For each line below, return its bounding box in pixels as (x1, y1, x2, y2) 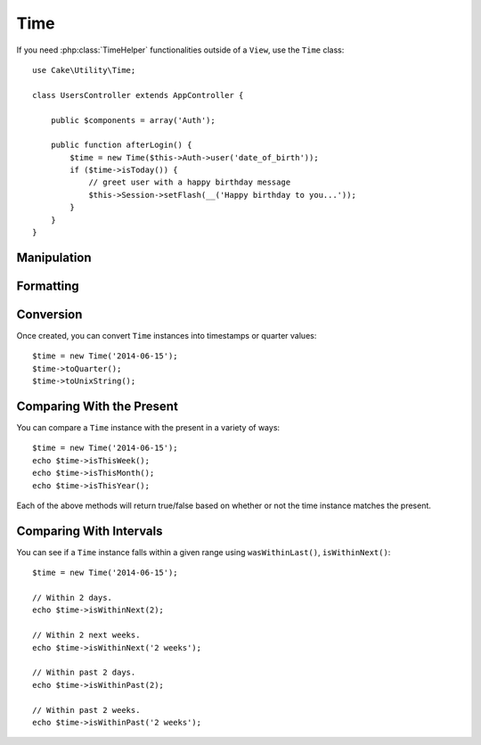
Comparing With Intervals (16, 523, 164, 538)
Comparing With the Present (16, 398, 178, 413)
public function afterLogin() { (50, 140, 192, 151)
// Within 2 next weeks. (32, 630, 141, 641)
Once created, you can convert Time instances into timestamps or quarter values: (16, 330, 317, 340)
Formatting (16, 278, 79, 293)
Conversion (16, 307, 83, 322)
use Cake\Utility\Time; (32, 65, 136, 75)
